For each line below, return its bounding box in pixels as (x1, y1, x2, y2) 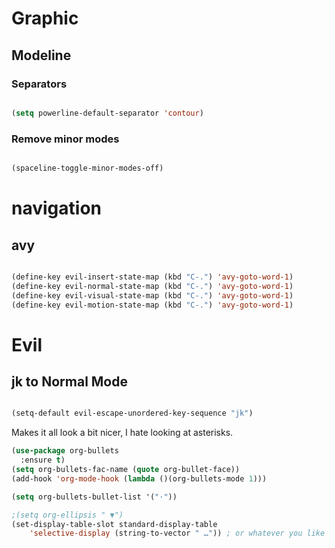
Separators (11, 77, 68, 91)
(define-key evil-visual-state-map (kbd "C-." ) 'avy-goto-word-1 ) (11, 290, 294, 301)
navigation (11, 197, 102, 220)
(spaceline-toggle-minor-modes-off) (11, 163, 164, 174)
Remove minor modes (11, 132, 120, 146)
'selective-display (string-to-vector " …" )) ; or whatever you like (29, 528, 326, 539)
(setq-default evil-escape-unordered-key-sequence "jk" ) (11, 408, 254, 419)
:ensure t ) (20, 455, 66, 466)
